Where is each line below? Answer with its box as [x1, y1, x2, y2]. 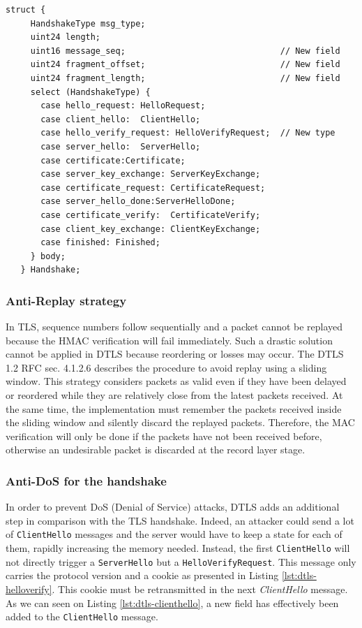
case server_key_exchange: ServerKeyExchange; [40, 169, 261, 180]
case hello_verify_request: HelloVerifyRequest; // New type [40, 128, 335, 138]
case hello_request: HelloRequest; [40, 101, 206, 111]
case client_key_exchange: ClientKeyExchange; [40, 224, 261, 234]
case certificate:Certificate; [40, 155, 186, 166]
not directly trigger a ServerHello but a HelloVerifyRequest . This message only [6, 554, 356, 569]
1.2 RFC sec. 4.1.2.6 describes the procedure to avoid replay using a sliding [6, 360, 327, 374]
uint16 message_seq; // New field [30, 45, 340, 56]
